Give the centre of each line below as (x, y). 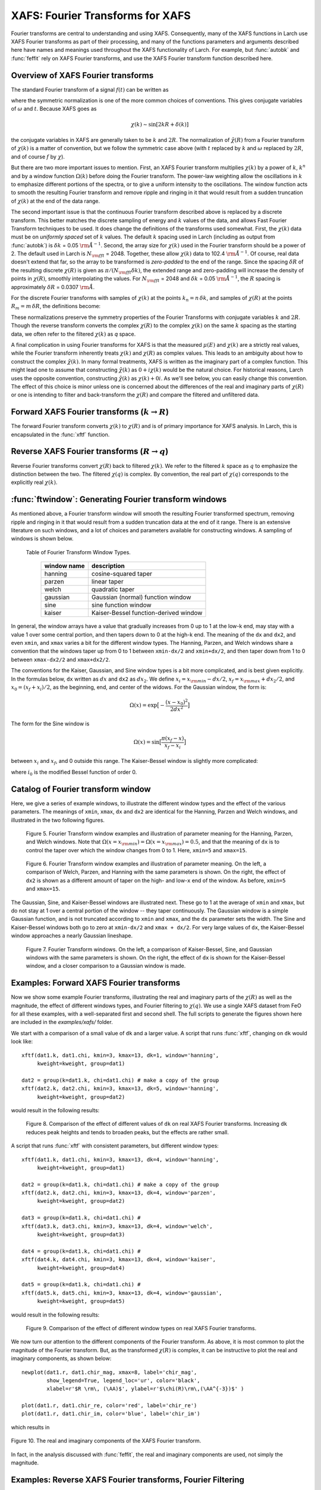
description (108, 566)
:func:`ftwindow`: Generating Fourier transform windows (119, 500)
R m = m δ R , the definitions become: (56, 307)
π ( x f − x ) (173, 739)
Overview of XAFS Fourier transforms (82, 75)
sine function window (121, 605)
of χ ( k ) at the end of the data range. (56, 201)
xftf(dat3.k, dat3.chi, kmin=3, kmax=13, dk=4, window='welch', (117, 1226)
